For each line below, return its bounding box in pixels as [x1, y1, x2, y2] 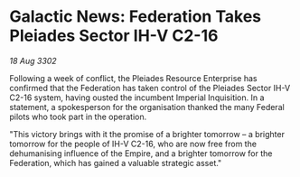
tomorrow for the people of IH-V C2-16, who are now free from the [9, 138, 258, 149]
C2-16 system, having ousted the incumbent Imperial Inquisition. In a [9, 92, 265, 103]
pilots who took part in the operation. [9, 111, 147, 122]
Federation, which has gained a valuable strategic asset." [9, 157, 222, 168]
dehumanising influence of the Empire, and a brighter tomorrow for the [9, 147, 273, 159]
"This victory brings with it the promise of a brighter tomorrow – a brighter [9, 128, 285, 139]
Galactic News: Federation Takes [9, 6, 262, 27]
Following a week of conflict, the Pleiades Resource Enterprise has [9, 72, 258, 83]
